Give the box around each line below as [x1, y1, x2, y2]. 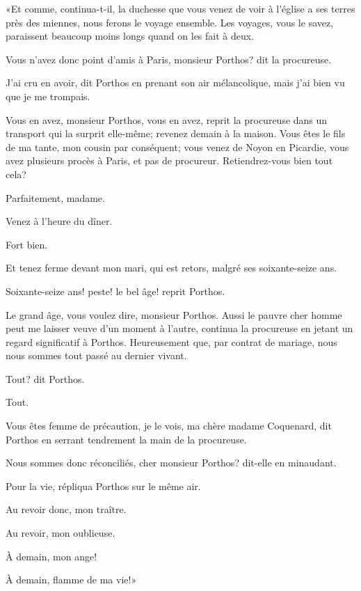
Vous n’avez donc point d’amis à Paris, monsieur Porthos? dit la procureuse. [6, 52, 332, 66]
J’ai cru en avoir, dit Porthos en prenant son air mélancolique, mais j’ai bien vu [6, 75, 345, 90]
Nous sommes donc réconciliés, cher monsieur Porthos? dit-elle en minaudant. [6, 455, 337, 470]
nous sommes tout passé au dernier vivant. [6, 348, 187, 363]
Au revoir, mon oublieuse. [6, 526, 115, 540]
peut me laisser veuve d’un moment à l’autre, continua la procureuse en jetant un [6, 321, 353, 336]
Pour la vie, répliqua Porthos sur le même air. [6, 478, 201, 493]
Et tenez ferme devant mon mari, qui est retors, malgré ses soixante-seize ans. [6, 260, 337, 275]
